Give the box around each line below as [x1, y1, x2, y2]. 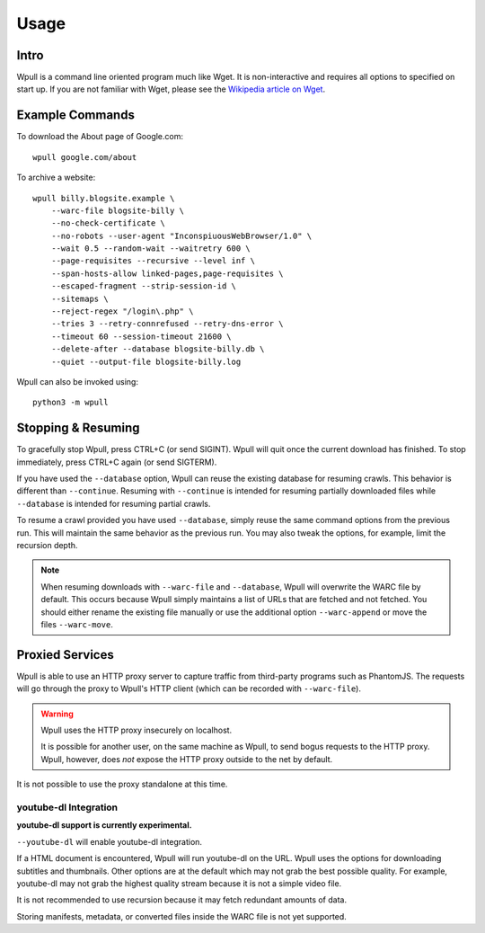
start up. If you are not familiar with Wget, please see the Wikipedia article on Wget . [16, 84, 326, 94]
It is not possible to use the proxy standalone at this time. [16, 778, 228, 790]
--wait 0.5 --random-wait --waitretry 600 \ [50, 244, 251, 253]
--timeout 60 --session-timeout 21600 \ [50, 331, 233, 342]
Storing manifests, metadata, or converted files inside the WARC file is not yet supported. [16, 911, 348, 921]
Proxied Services [16, 647, 114, 662]
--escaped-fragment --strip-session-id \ [50, 281, 237, 291]
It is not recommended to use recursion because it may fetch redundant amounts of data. [16, 894, 348, 905]
